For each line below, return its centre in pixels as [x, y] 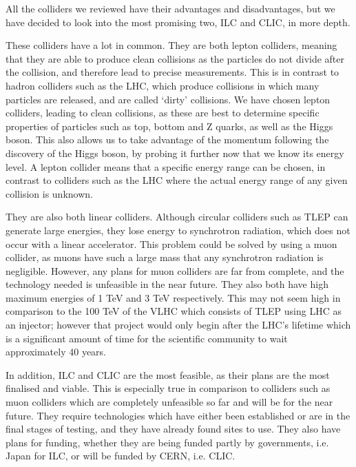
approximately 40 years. [56, 352]
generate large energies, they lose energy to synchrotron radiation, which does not [178, 230]
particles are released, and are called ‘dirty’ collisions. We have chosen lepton [168, 99]
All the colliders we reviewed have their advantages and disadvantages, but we [170, 8]
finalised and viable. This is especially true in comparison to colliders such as [168, 388]
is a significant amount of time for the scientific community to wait [147, 338]
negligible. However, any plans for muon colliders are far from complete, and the [175, 270]
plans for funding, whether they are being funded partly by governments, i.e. [167, 442]
